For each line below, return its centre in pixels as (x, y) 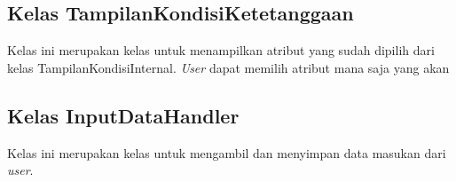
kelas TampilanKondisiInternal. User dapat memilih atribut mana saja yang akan (228, 67)
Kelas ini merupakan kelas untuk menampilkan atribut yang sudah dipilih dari (221, 50)
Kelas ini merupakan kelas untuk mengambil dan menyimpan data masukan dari (227, 152)
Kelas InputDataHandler (123, 115)
